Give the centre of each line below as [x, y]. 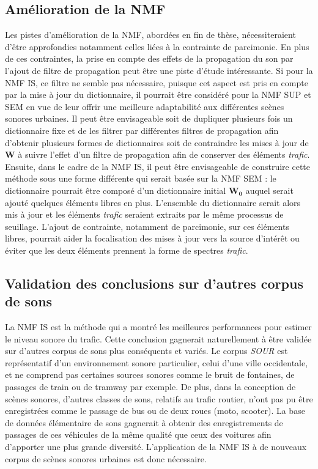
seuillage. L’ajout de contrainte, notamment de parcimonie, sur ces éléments [147, 226]
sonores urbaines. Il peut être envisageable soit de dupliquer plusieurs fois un [149, 118]
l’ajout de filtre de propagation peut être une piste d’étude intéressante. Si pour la [159, 70]
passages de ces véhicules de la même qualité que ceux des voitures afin [138, 434]
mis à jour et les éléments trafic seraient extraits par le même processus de [144, 214]
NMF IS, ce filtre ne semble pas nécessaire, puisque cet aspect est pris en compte [157, 82]
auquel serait [269, 190]
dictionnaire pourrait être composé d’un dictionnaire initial [116, 190]
